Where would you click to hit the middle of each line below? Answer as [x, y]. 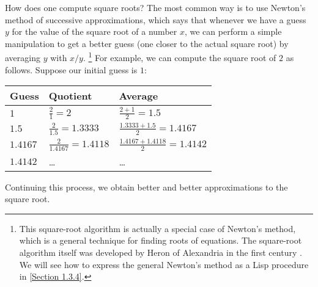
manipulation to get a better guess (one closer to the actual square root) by [147, 43]
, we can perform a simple [233, 31]
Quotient [70, 96]
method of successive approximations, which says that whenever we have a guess [156, 19]
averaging [23, 58]
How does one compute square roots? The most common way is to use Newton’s [155, 7]
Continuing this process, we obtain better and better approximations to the [146, 187]
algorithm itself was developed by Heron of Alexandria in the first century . [161, 252]
